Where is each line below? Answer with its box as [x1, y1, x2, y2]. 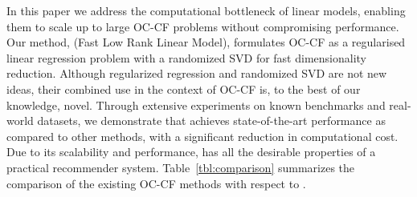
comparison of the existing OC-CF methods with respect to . [6, 175, 306, 191]
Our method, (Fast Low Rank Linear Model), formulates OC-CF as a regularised [6, 34, 406, 50]
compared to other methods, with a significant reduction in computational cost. [6, 127, 399, 144]
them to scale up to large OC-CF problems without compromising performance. [6, 18, 399, 34]
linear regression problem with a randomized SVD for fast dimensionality [6, 49, 366, 66]
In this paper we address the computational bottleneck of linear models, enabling [6, 2, 406, 18]
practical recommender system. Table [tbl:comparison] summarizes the [6, 159, 355, 175]
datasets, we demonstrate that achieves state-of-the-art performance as [37, 112, 386, 129]
